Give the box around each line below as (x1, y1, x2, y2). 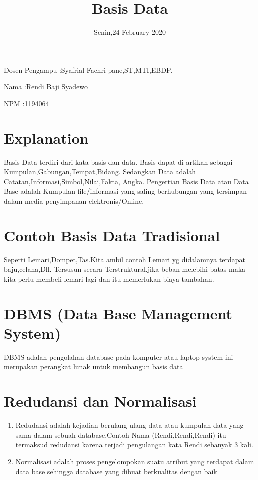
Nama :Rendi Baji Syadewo (4, 81, 88, 92)
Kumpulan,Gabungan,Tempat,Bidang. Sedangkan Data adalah (4, 166, 196, 177)
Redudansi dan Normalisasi (4, 391, 197, 411)
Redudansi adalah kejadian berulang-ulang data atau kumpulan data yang (15, 420, 244, 430)
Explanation (4, 127, 89, 148)
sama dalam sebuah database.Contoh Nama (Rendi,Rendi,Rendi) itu (15, 429, 226, 440)
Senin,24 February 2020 (94, 27, 166, 37)
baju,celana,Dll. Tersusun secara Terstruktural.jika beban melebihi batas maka (4, 264, 246, 274)
